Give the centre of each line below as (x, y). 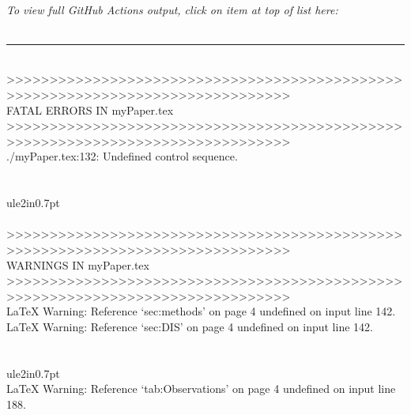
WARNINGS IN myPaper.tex (78, 264)
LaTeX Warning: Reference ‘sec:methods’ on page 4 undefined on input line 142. (201, 311)
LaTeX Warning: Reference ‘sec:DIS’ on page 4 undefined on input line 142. (190, 326)
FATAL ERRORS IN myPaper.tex (90, 109)
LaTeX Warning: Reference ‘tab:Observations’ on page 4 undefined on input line (201, 389)
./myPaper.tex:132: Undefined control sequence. (122, 156)
